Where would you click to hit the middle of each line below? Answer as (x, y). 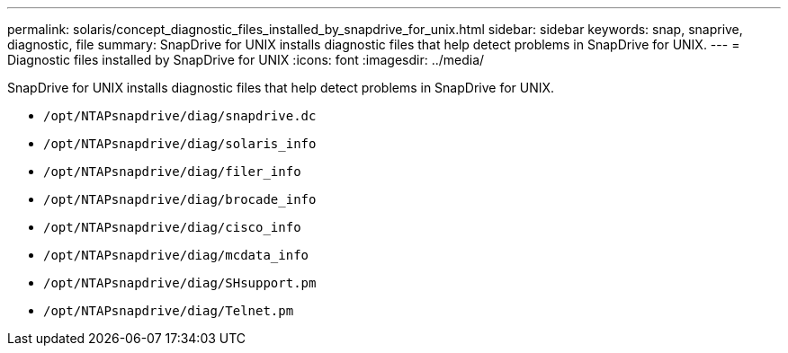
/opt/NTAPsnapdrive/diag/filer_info (172, 172)
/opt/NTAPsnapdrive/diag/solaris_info (180, 144)
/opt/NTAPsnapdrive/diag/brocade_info (180, 199)
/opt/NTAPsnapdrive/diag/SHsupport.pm (180, 283)
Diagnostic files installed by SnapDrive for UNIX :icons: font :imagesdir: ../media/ (246, 60)
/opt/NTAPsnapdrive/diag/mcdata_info (176, 255)
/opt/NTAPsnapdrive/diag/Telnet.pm (169, 311)
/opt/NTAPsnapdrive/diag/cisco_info (172, 227)
